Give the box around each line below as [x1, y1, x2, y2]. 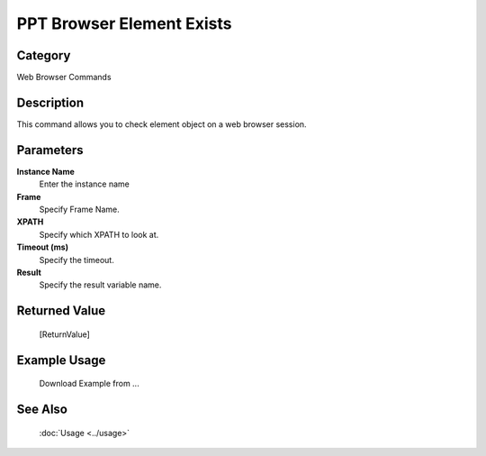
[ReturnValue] [39, 329, 90, 340]
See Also [16, 402, 67, 417]
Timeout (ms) [16, 242, 69, 252]
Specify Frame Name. [39, 204, 121, 215]
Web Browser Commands [16, 72, 112, 83]
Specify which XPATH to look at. [39, 229, 159, 240]
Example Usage [16, 352, 106, 368]
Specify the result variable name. [39, 279, 162, 290]
